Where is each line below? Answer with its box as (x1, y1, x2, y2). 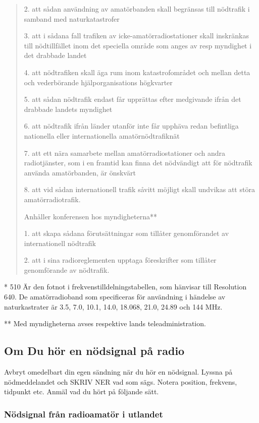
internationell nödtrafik (24, 237, 96, 248)
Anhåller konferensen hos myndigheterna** (24, 211, 157, 221)
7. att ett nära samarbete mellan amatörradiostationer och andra (24, 147, 226, 158)
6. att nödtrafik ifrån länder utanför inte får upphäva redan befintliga (24, 120, 239, 131)
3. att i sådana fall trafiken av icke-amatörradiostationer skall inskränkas (24, 30, 249, 41)
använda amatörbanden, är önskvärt (24, 167, 136, 177)
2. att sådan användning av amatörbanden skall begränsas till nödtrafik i (24, 4, 250, 14)
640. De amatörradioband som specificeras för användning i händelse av (4, 291, 226, 302)
